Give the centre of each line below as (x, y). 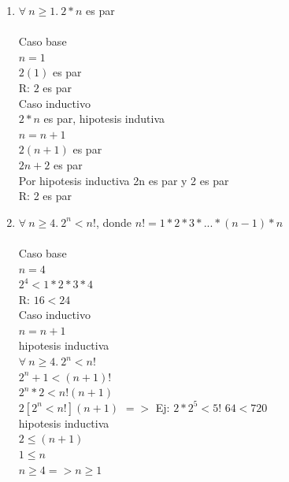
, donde (114, 222)
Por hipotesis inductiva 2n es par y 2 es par (124, 180)
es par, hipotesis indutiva (104, 119)
